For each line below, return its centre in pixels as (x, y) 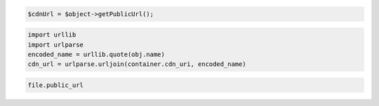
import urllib (52, 35)
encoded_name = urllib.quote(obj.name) (96, 54)
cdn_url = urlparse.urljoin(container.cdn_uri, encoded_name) (137, 64)
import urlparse (56, 45)
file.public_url (56, 85)
